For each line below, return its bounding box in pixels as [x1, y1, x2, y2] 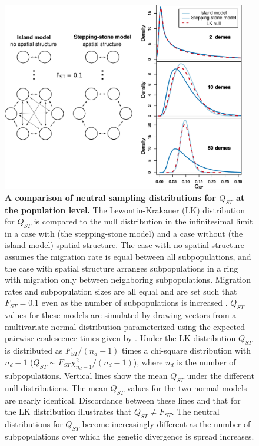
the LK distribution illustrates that [5, 405, 132, 418]
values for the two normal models [127, 381, 247, 394]
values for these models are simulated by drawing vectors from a [5, 309, 237, 321]
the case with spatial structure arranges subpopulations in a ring [5, 262, 238, 274]
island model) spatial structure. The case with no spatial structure [5, 239, 245, 251]
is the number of [177, 355, 236, 368]
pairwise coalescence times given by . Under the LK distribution [5, 332, 236, 344]
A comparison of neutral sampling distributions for [5, 191, 216, 203]
